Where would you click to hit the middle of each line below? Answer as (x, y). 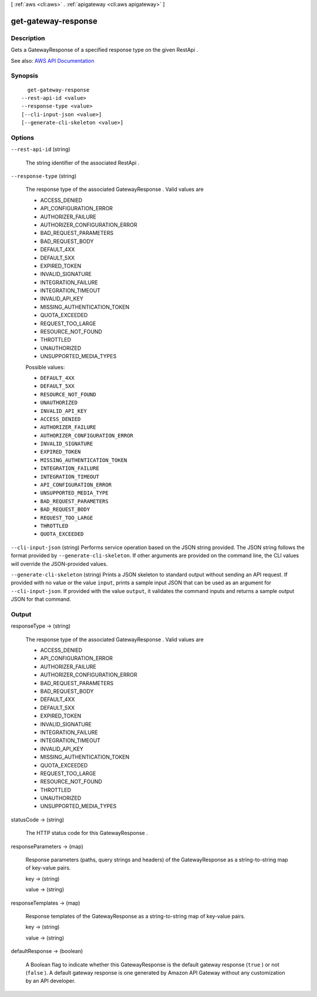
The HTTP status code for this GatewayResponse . (87, 833)
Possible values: (45, 367)
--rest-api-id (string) (41, 149)
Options (23, 137)
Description (28, 38)
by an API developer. (50, 981)
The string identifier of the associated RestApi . (82, 163)
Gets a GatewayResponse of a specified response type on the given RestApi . (104, 50)
